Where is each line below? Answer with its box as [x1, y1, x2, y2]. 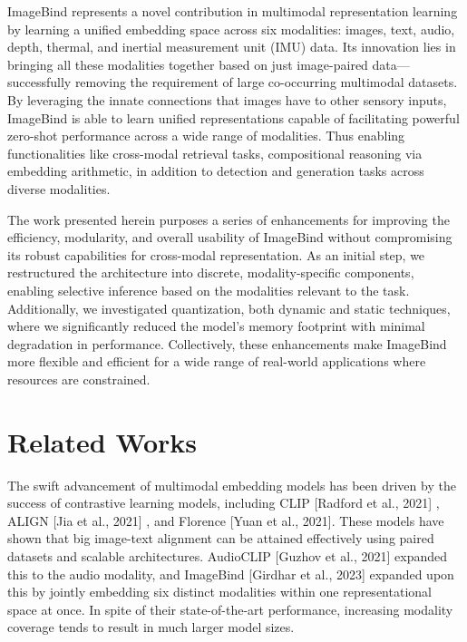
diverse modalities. [7, 179, 111, 198]
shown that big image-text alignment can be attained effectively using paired [7, 529, 434, 548]
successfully [7, 73, 72, 92]
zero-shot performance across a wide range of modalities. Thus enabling [7, 126, 405, 145]
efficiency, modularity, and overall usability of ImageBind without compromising [7, 228, 452, 247]
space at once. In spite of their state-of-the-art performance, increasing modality [7, 599, 453, 618]
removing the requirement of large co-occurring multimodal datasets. [74, 73, 458, 92]
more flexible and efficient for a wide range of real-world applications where [7, 352, 426, 371]
